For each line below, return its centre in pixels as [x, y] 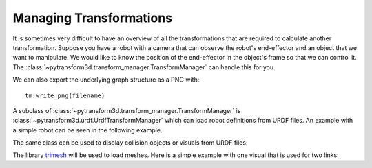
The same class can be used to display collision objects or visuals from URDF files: [130, 143]
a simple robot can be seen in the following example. [87, 130]
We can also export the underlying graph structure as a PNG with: [106, 80]
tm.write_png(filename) [65, 95]
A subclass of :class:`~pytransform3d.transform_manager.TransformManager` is [127, 110]
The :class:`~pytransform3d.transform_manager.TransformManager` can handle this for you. [144, 67]
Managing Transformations [92, 18]
